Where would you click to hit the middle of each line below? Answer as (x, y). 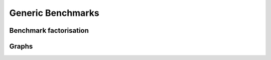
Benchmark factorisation (49, 30)
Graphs (21, 46)
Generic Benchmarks (54, 13)
